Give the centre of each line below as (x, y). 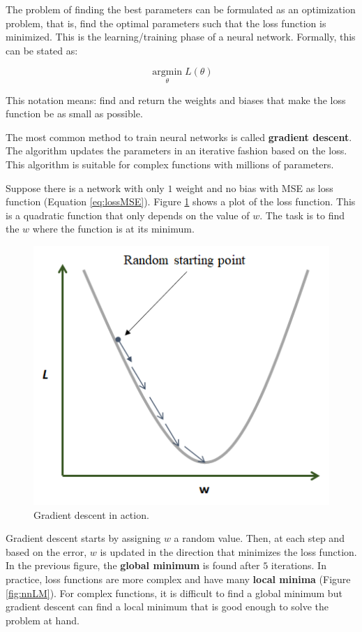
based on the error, (46, 551)
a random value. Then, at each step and (259, 538)
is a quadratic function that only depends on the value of (128, 215)
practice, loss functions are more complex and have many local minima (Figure (178, 579)
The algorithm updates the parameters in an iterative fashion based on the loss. (176, 150)
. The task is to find (302, 215)
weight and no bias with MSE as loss (255, 188)
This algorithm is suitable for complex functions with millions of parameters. (170, 164)
